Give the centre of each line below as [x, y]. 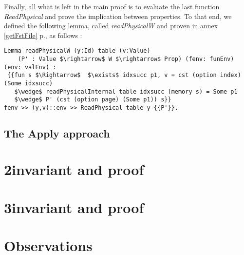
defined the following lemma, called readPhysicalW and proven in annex [111, 26]
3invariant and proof [74, 207]
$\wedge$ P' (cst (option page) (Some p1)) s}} [93, 100]
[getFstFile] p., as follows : [43, 35]
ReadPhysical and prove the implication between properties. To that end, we [118, 16]
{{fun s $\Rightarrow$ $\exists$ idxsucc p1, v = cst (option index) [124, 75]
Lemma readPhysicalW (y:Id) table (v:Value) [77, 51]
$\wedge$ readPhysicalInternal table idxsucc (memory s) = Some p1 [126, 91]
